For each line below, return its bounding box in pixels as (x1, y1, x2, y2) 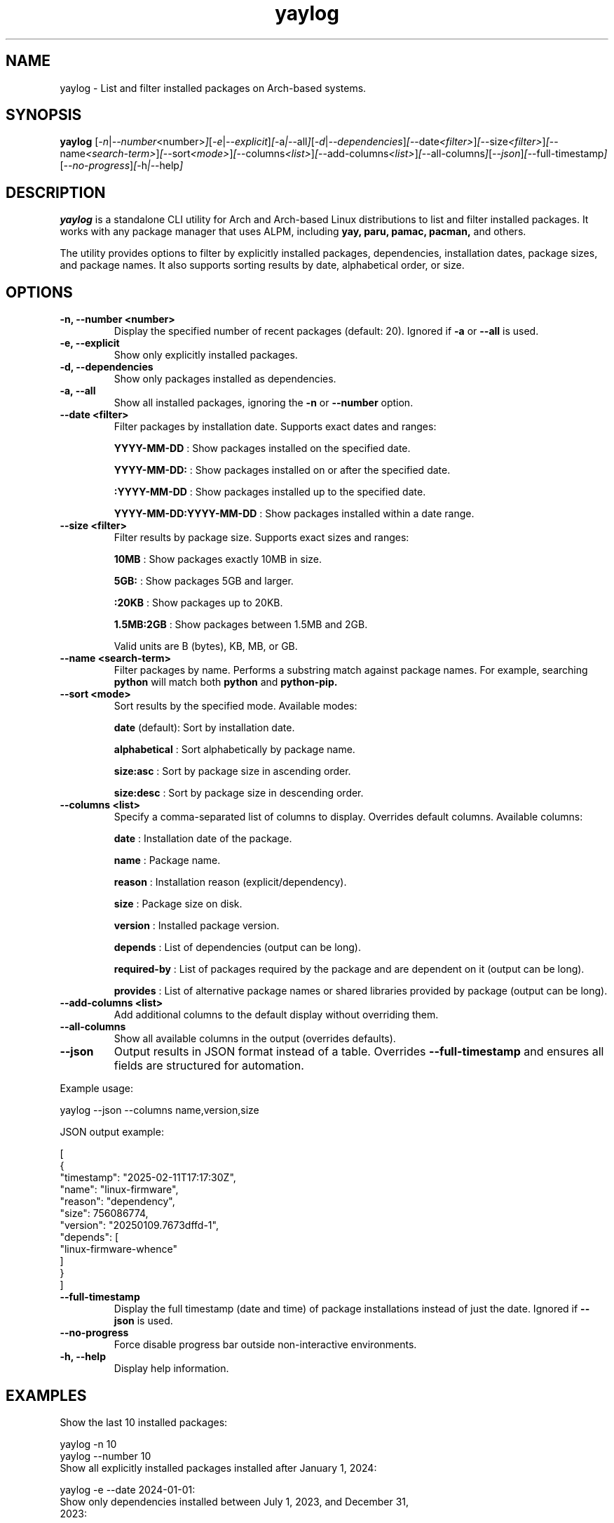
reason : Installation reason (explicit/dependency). (114, 876, 347, 889)
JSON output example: (60, 1126, 164, 1138)
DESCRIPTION (6, 183, 106, 201)
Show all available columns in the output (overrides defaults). (114, 1032, 396, 1045)
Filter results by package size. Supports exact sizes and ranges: (114, 531, 409, 544)
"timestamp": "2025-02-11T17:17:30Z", (60, 1171, 236, 1184)
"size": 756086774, (60, 1207, 149, 1220)
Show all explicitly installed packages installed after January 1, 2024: (60, 1461, 377, 1474)
